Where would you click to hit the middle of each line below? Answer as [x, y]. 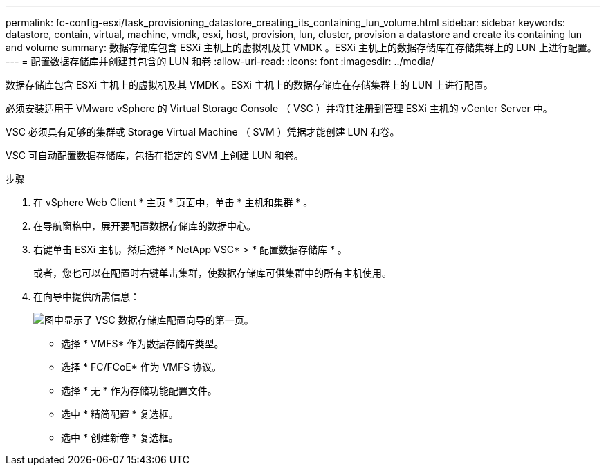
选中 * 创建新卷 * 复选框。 [120, 437]
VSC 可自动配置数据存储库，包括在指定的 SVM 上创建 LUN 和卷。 [155, 155]
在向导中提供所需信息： [86, 296]
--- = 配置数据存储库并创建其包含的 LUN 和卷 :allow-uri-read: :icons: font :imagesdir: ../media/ [220, 61]
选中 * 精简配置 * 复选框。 [120, 414]
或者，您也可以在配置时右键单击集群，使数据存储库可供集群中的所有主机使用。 [212, 273]
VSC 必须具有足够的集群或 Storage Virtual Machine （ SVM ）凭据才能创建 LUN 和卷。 [203, 132]
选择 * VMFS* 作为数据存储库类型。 [143, 343]
